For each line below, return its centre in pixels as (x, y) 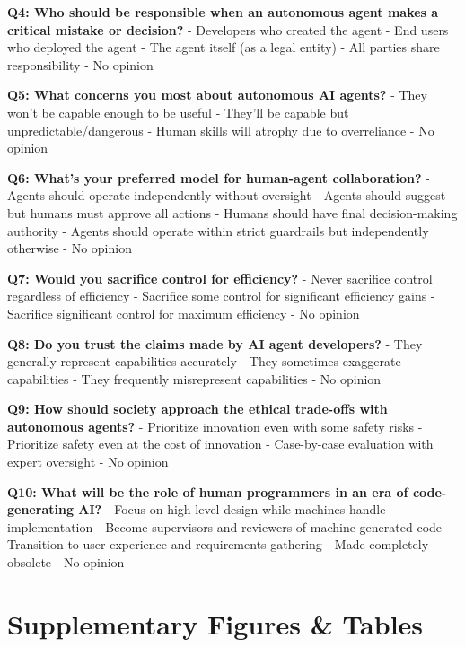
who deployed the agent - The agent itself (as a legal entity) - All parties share (224, 47)
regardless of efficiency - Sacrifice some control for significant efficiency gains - (221, 296)
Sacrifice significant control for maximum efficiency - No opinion (184, 313)
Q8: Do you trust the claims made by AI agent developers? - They (215, 343)
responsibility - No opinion (80, 64)
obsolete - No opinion (66, 562)
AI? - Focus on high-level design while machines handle (232, 509)
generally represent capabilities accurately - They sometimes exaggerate (204, 361)
